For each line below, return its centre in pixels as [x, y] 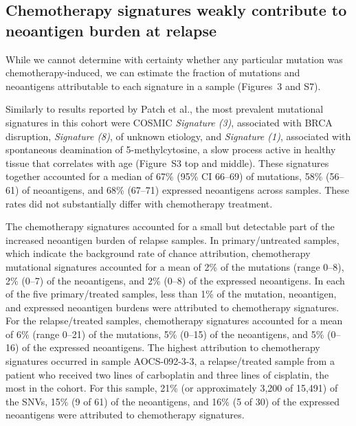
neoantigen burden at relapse [111, 30]
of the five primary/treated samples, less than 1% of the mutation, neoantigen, [171, 294]
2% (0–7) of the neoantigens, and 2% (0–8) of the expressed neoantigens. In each [175, 280]
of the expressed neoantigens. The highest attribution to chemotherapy [171, 347]
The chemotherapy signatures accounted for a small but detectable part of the [170, 226]
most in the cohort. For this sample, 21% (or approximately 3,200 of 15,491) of [172, 388]
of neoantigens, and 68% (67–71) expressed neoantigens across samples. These [186, 189]
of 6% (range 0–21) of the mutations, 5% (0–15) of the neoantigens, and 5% [165, 334]
